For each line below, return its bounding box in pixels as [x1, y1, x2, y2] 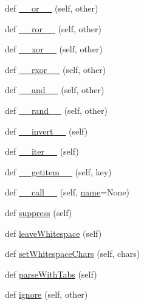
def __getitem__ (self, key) [5, 165, 112, 178]
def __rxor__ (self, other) [5, 63, 106, 75]
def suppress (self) [5, 206, 72, 219]
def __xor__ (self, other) [5, 43, 103, 55]
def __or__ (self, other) [5, 2, 98, 14]
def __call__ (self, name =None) [5, 186, 130, 198]
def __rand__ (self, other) [5, 103, 108, 116]
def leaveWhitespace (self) [5, 226, 102, 239]
